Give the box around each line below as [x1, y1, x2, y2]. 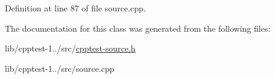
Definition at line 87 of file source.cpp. [5, 2, 146, 14]
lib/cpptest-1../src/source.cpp [5, 62, 115, 74]
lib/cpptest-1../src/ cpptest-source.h [5, 42, 136, 54]
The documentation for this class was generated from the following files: [5, 22, 271, 34]
